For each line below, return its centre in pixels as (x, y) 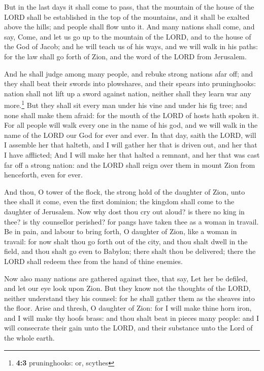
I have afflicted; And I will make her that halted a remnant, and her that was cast (132, 154)
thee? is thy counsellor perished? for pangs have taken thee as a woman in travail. (131, 221)
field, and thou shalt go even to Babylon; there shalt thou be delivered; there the (130, 251)
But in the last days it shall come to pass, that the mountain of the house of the (129, 7)
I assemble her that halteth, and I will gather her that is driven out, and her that (131, 145)
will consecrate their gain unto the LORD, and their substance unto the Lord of (128, 328)
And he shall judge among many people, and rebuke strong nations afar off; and (128, 73)
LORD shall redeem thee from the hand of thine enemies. (93, 261)
